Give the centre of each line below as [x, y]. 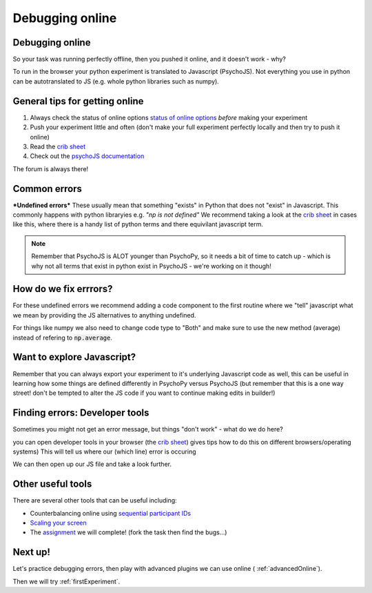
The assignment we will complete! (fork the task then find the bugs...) [128, 532]
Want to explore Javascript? [74, 357]
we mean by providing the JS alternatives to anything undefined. [104, 315]
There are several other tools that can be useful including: [95, 500]
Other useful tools [52, 484]
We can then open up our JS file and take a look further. [92, 464]
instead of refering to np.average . [63, 338]
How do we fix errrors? [63, 289]
